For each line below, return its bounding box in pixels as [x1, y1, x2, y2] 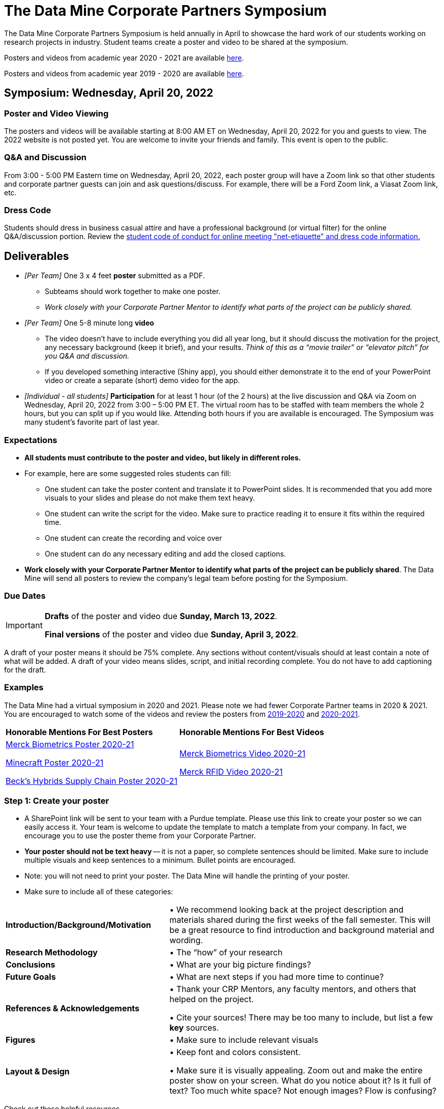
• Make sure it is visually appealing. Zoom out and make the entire [169, 1065, 423, 1076]
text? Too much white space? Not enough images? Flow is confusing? [169, 1086, 436, 1096]
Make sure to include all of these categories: [24, 887, 173, 896]
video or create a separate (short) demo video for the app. [45, 376, 240, 385]
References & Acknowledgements [6, 1003, 140, 1014]
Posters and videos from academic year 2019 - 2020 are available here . [4, 69, 244, 78]
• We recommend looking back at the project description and [169, 904, 404, 915]
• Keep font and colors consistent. [169, 1047, 301, 1058]
